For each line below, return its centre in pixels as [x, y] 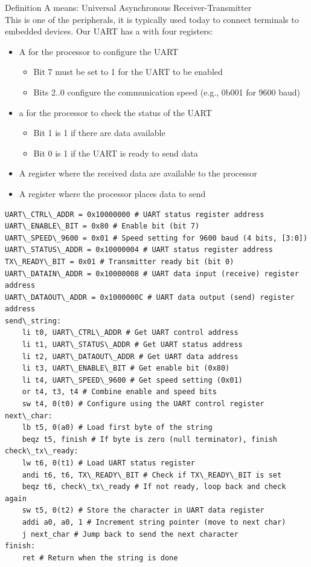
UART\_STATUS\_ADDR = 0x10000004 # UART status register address [139, 250]
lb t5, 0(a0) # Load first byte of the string [117, 428]
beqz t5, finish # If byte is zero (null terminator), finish [150, 439]
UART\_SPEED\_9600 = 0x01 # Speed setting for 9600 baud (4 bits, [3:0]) [156, 238]
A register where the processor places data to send [112, 193]
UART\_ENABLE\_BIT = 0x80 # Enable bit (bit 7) [102, 226]
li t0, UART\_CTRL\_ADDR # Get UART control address [130, 333]
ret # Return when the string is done [100, 558]
